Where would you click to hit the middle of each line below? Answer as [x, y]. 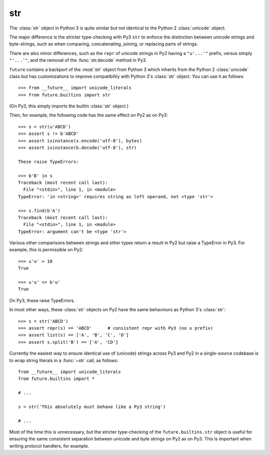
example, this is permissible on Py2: [46, 250]
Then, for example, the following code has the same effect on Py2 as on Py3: [89, 115]
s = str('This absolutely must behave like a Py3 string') [92, 407]
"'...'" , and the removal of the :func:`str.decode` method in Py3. [78, 60]
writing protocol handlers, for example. [49, 446]
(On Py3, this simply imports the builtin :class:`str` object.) [69, 106]
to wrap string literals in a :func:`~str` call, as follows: [64, 360]
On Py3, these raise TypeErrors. [42, 300]
